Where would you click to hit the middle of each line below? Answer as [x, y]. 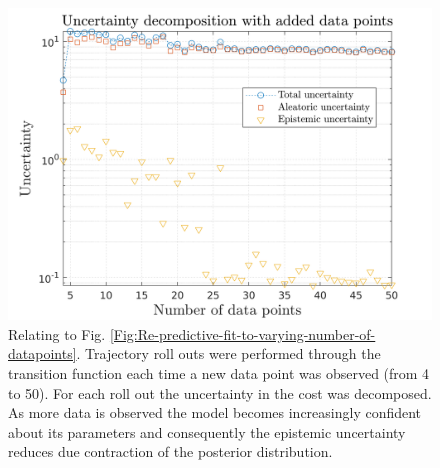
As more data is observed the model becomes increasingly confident [215, 412]
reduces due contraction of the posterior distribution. [170, 451]
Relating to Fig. [57, 333]
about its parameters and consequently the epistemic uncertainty [207, 431]
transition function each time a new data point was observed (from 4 [219, 372]
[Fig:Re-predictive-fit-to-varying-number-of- [242, 333]
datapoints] [42, 353]
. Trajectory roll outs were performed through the [228, 353]
